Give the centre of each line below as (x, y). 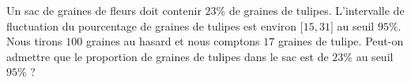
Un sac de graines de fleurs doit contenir (104, 10)
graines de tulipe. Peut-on (341, 41)
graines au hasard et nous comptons (173, 41)
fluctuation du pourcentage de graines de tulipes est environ (152, 25)
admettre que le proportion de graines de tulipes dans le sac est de (168, 56)
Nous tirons (34, 41)
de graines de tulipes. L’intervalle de (317, 10)
